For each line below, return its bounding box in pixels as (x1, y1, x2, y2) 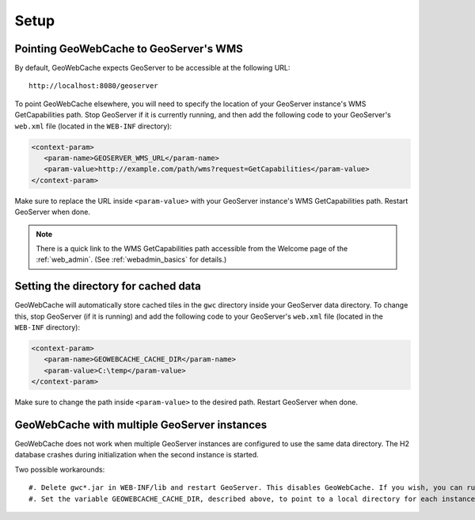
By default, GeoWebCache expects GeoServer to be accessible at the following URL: (14, 63, 291, 73)
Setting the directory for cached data (14, 280, 202, 293)
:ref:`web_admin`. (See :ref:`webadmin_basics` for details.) (36, 254, 227, 265)
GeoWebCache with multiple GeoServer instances (14, 418, 268, 431)
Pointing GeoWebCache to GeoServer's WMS (14, 42, 243, 55)
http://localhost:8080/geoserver (28, 82, 158, 90)
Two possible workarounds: (14, 465, 105, 474)
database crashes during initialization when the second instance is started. (14, 450, 259, 460)
